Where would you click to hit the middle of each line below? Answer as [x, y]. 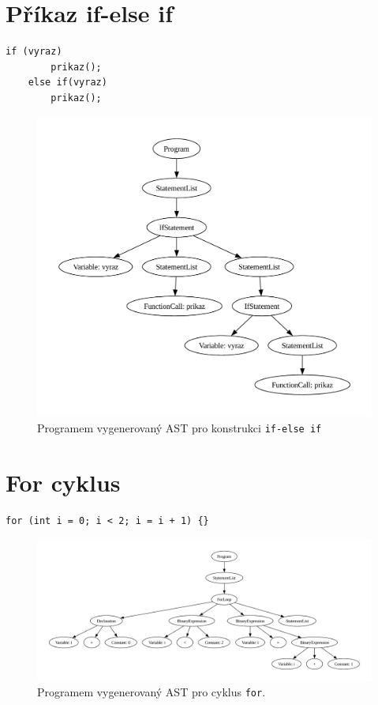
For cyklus [63, 482]
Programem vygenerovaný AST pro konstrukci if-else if [180, 427]
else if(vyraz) [67, 83]
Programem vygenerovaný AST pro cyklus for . [152, 692]
